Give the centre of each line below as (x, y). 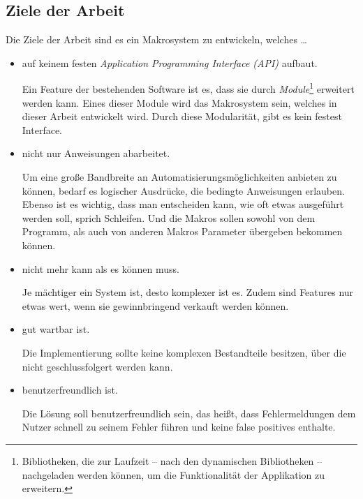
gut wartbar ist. (56, 329)
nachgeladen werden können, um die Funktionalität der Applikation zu (173, 474)
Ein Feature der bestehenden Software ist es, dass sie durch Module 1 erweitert (188, 88)
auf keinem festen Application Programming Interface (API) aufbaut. (170, 62)
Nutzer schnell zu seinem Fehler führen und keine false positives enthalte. (179, 427)
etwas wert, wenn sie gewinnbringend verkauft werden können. (155, 305)
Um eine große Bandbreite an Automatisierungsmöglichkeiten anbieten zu (179, 177)
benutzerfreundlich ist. (70, 390)
